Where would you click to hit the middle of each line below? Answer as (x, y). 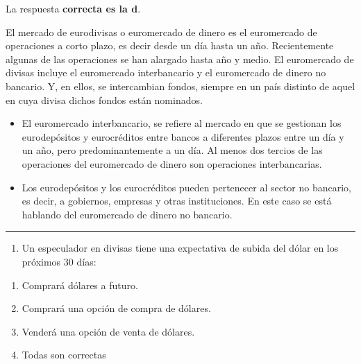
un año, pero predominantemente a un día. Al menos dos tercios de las (172, 150)
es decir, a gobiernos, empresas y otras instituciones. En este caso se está (177, 201)
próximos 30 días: (59, 261)
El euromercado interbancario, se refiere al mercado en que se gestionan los (182, 123)
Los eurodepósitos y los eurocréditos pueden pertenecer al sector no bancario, (186, 187)
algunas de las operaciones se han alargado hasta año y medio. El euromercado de (180, 59)
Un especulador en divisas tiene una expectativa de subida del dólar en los (180, 248)
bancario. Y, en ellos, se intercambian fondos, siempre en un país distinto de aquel (180, 86)
